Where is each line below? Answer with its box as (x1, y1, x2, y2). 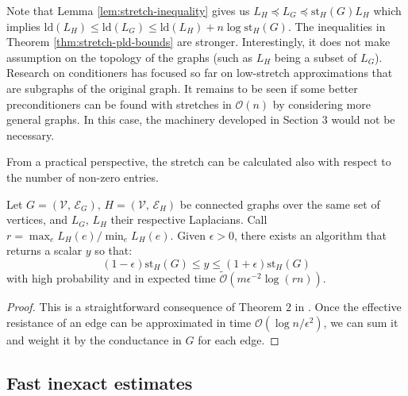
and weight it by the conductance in (6, 331, 182, 348)
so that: (94, 242, 133, 259)
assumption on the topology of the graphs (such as (6, 48, 252, 65)
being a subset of (274, 48, 357, 65)
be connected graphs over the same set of (179, 195, 380, 212)
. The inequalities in (287, 17, 386, 34)
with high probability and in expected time (6, 270, 216, 286)
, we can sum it (323, 313, 398, 330)
